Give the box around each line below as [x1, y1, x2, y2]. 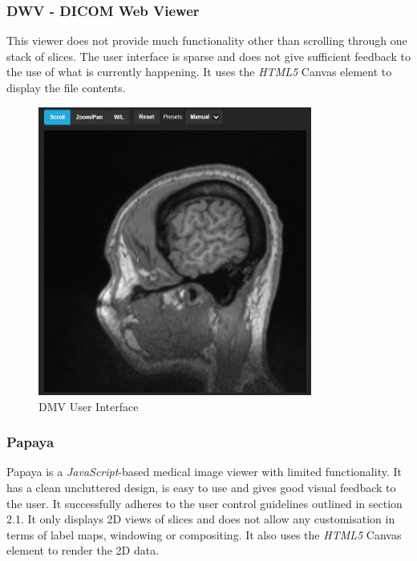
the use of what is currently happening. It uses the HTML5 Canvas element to [6, 63, 392, 80]
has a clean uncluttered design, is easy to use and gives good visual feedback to [6, 479, 396, 495]
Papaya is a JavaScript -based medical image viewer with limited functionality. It [6, 463, 402, 480]
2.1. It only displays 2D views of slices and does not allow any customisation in [6, 511, 395, 527]
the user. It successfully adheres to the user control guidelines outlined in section [6, 494, 403, 511]
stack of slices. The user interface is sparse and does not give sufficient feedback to [6, 47, 411, 64]
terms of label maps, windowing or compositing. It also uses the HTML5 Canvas [6, 526, 402, 543]
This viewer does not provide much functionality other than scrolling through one [6, 32, 407, 49]
